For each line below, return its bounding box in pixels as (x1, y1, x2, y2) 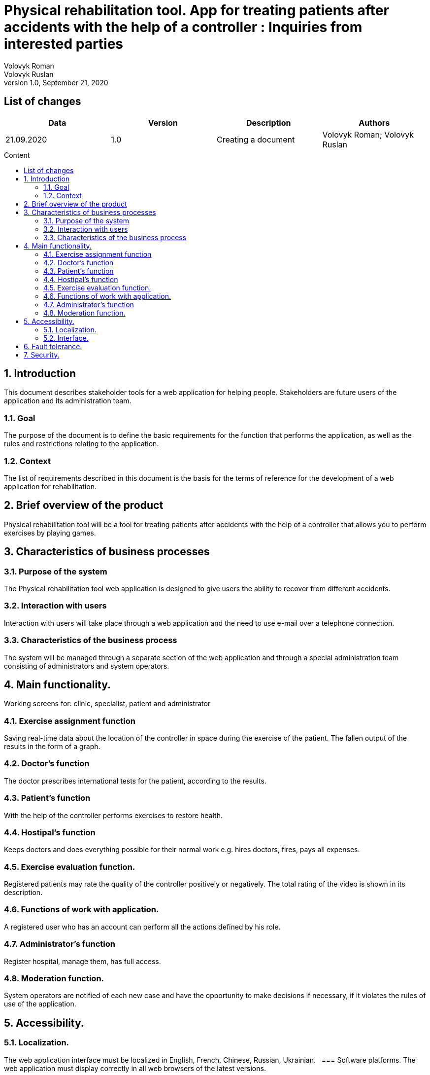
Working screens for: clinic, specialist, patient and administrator (4, 699, 211, 708)
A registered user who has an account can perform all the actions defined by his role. (4, 922, 281, 931)
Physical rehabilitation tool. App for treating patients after (4, 2, 389, 19)
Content (4, 150, 30, 159)
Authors (359, 117, 390, 128)
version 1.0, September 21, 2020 (4, 78, 108, 87)
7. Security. (24, 350, 60, 359)
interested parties (4, 36, 124, 52)
